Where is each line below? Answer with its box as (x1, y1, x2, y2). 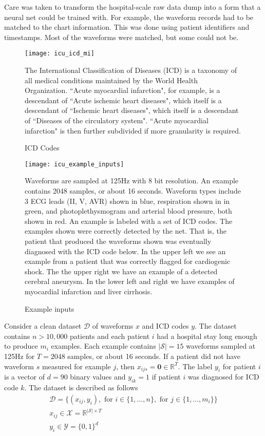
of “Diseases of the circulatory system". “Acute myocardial (25, 115, 209, 125)
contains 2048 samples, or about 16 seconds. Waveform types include (25, 185, 241, 196)
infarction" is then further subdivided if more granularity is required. (25, 125, 241, 136)
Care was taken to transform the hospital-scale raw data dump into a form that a (4, 2, 261, 12)
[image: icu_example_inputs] (25, 160, 124, 168)
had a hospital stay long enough (157, 330, 257, 341)
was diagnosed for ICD (187, 371, 259, 382)
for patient (222, 361, 256, 371)
